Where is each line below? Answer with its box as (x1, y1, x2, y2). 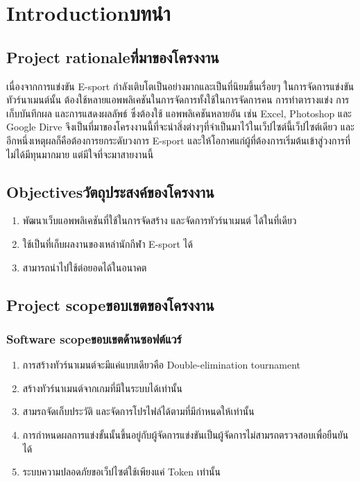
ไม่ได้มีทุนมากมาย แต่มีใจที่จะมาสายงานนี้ (6, 146, 154, 161)
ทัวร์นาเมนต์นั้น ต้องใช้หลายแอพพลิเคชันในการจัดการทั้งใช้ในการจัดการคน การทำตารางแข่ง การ (6, 92, 350, 107)
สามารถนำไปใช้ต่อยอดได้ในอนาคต (22, 260, 147, 274)
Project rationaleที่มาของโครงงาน (6, 46, 219, 67)
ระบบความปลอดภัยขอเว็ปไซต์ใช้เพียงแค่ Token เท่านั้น (22, 464, 221, 479)
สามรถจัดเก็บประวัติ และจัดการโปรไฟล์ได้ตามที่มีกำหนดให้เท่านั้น (22, 404, 255, 419)
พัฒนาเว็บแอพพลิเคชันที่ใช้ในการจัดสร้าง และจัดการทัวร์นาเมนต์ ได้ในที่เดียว (22, 213, 297, 228)
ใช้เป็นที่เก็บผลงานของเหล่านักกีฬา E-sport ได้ (22, 236, 193, 251)
